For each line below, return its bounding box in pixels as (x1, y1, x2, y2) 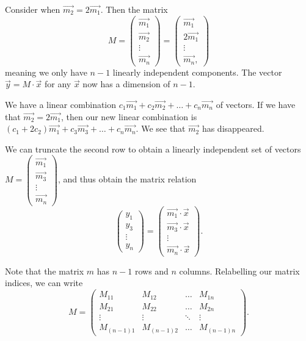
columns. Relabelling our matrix (179, 264, 300, 277)
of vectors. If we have (216, 98, 296, 110)
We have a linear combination (5, 98, 117, 110)
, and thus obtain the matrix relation (57, 173, 197, 185)
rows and (134, 264, 169, 277)
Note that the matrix (5, 264, 84, 277)
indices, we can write (5, 276, 83, 289)
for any (45, 77, 71, 90)
